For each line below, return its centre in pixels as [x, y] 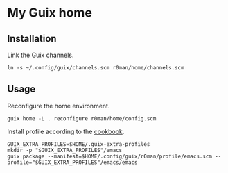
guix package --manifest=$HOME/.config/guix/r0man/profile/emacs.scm [110, 156]
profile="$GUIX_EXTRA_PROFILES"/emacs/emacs [72, 162]
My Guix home [50, 13]
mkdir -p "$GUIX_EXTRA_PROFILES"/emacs [65, 150]
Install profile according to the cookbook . [66, 131]
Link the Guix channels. [41, 55]
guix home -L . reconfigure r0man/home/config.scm [82, 118]
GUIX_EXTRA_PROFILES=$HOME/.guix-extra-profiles [79, 144]
